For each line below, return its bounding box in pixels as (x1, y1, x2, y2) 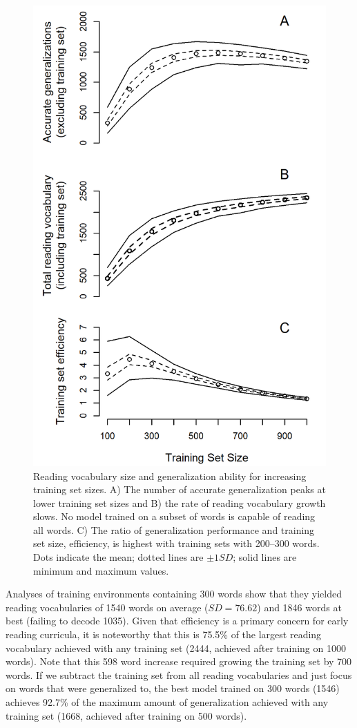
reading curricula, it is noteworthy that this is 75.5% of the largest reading (6, 627, 322, 642)
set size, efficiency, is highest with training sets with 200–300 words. (33, 536, 320, 550)
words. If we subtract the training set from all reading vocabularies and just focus (6, 667, 352, 682)
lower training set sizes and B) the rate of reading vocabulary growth (33, 495, 326, 510)
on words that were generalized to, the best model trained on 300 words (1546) (6, 681, 340, 696)
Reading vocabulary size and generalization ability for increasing (33, 468, 307, 483)
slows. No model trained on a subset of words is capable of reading (33, 509, 316, 524)
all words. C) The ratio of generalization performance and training (33, 522, 315, 537)
